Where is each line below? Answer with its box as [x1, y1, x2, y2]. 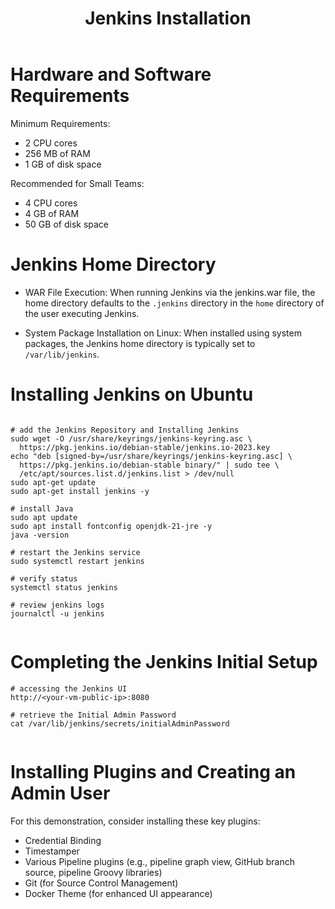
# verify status [10, 573, 78, 584]
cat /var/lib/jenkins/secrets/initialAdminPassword [10, 718, 230, 729]
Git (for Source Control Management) [24, 877, 179, 889]
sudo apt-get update [10, 477, 97, 487]
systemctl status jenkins [10, 582, 118, 592]
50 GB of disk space [24, 218, 110, 230]
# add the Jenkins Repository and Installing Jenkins [10, 425, 240, 435]
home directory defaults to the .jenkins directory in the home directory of [24, 297, 325, 309]
